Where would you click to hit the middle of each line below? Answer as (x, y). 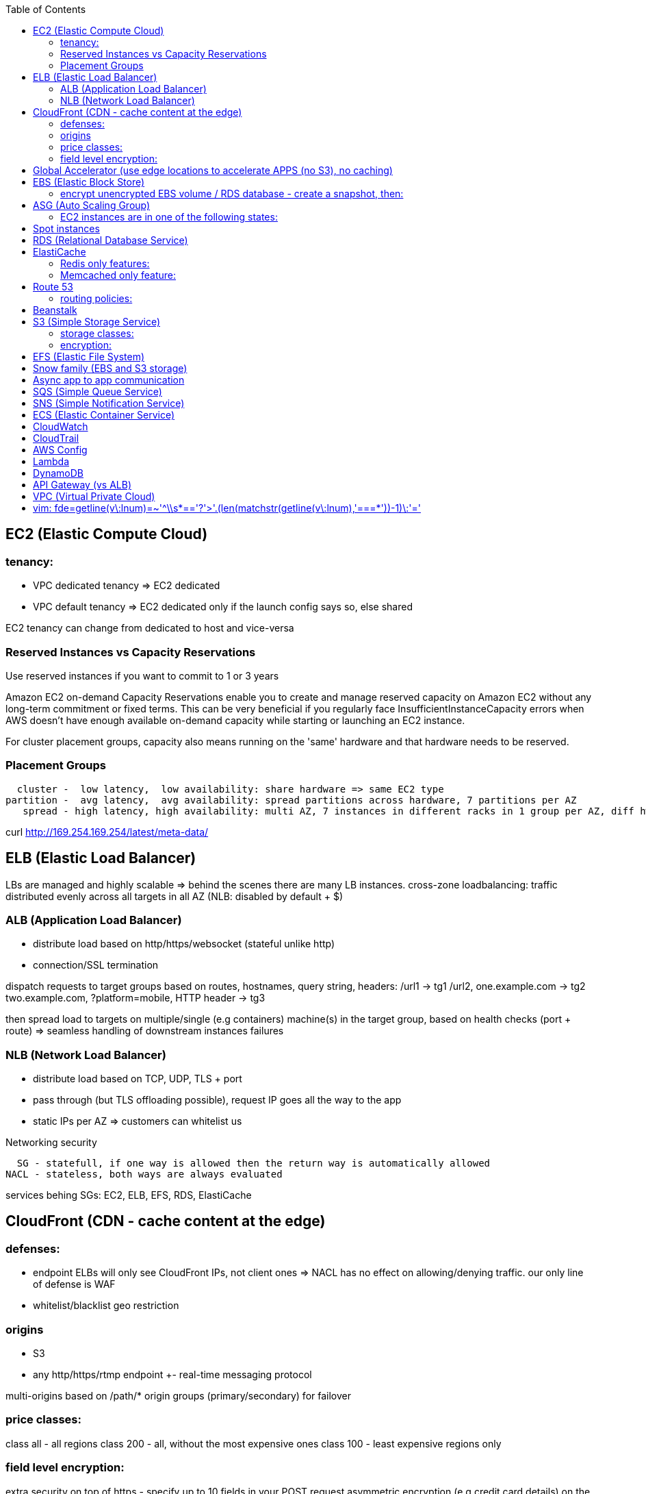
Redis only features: (105, 263)
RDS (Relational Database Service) (111, 240)
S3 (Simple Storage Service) (97, 322)
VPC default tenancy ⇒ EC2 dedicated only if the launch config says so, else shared (223, 607)
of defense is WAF (74, 1284)
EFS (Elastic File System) (89, 357)
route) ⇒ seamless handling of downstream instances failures (145, 1031)
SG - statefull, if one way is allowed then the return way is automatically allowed (254, 1163)
